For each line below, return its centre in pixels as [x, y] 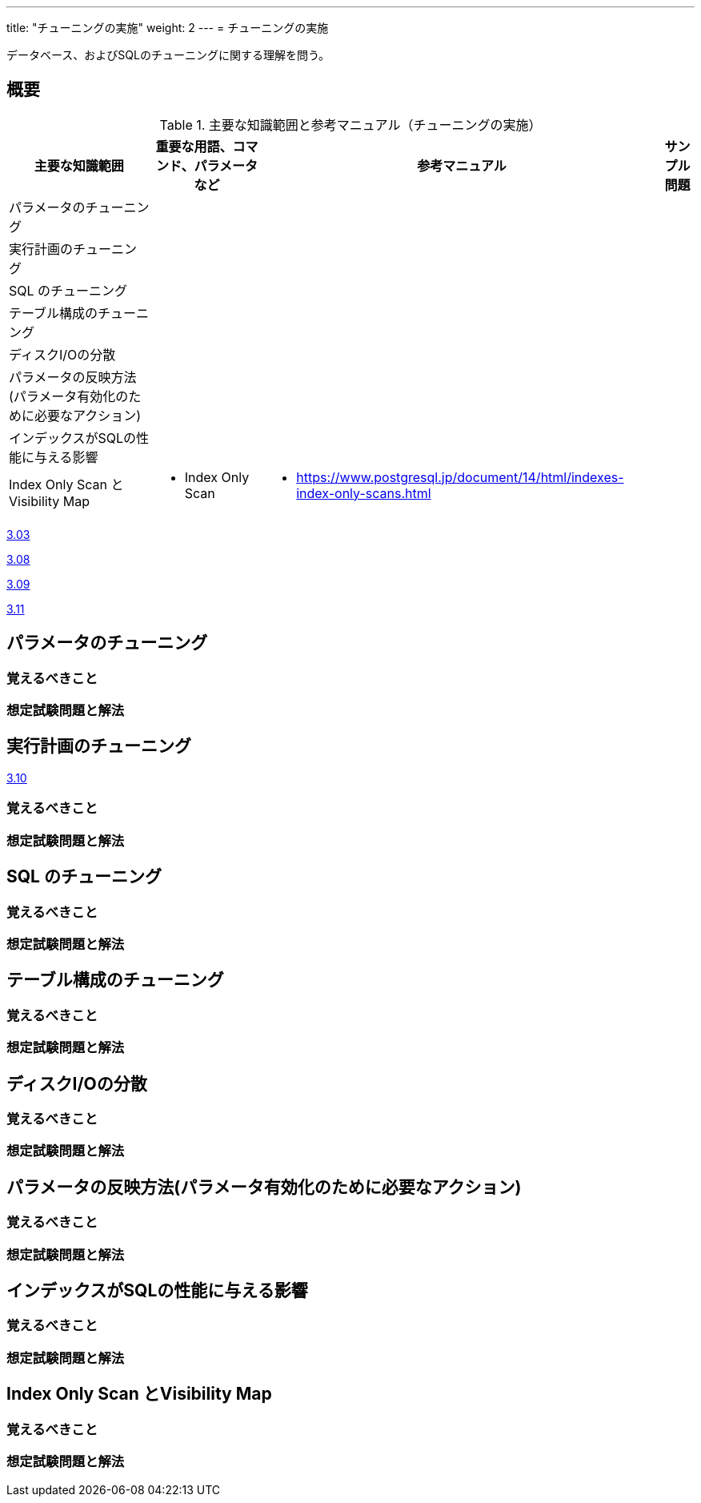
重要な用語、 [194, 146]
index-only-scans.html [364, 493]
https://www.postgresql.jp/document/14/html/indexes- [460, 477]
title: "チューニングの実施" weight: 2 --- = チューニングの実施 [168, 28]
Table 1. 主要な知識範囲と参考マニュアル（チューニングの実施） [350, 125]
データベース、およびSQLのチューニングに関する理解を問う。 [168, 55]
